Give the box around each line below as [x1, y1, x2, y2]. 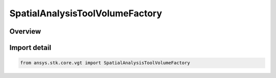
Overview [9, 27, 41, 36]
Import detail [9, 43, 51, 52]
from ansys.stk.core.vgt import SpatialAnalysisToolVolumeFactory [20, 60, 190, 66]
